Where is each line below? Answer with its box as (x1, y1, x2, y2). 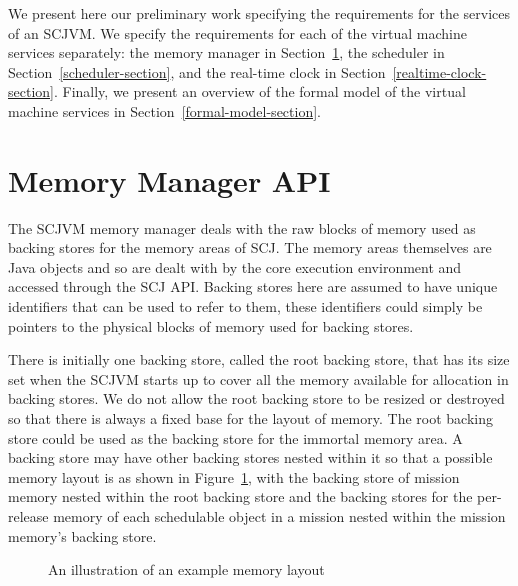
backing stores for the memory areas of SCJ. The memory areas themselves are (8, 237, 492, 258)
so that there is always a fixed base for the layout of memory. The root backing (8, 408, 493, 429)
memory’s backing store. (8, 525, 157, 546)
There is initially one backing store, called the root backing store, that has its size (8, 349, 510, 370)
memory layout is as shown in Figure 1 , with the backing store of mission (8, 466, 460, 487)
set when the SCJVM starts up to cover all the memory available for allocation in (8, 368, 509, 389)
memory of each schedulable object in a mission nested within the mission (53, 506, 506, 526)
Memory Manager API (8, 159, 331, 200)
